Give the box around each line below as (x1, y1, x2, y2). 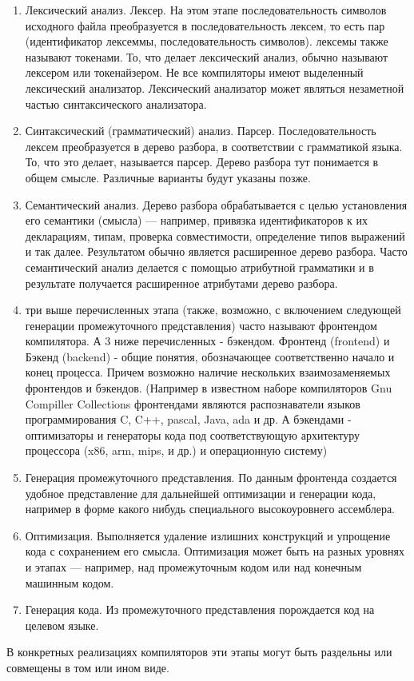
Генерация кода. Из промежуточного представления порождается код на (25, 601, 375, 618)
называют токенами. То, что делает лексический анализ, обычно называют (25, 48, 388, 65)
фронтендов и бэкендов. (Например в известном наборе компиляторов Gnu (25, 380, 392, 396)
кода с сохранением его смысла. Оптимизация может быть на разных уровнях (25, 543, 404, 560)
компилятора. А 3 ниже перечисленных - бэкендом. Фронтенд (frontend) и (25, 333, 390, 349)
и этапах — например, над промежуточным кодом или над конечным (25, 559, 362, 575)
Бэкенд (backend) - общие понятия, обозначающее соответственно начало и (25, 348, 395, 364)
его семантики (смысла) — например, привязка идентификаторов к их (25, 212, 368, 229)
